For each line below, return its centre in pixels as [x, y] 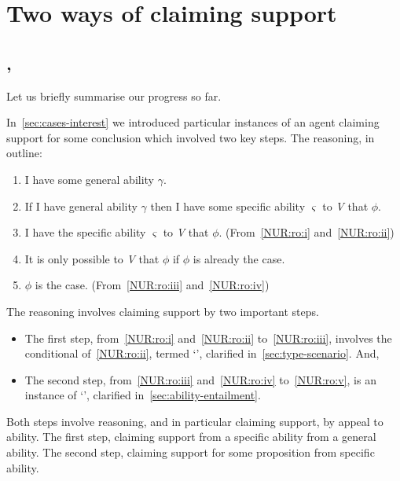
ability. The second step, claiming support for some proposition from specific [191, 452]
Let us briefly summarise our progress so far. [114, 95]
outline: [24, 153]
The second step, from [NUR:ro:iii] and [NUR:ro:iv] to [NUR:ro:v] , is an [200, 379]
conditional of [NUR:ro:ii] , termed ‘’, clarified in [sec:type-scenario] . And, [202, 353]
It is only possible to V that [92, 258]
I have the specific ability [85, 232]
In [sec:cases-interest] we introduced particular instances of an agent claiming [193, 122]
